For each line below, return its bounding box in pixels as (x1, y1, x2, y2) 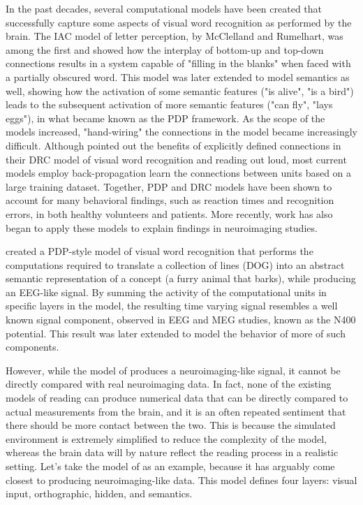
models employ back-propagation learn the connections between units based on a (6, 166, 352, 180)
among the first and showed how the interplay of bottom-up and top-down (6, 42, 324, 57)
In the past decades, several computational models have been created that (6, 1, 323, 15)
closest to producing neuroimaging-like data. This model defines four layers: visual (6, 472, 357, 487)
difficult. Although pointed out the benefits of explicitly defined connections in (6, 138, 341, 152)
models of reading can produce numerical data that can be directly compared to (6, 390, 348, 405)
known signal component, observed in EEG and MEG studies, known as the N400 (6, 312, 356, 327)
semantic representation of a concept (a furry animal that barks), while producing (6, 271, 356, 286)
